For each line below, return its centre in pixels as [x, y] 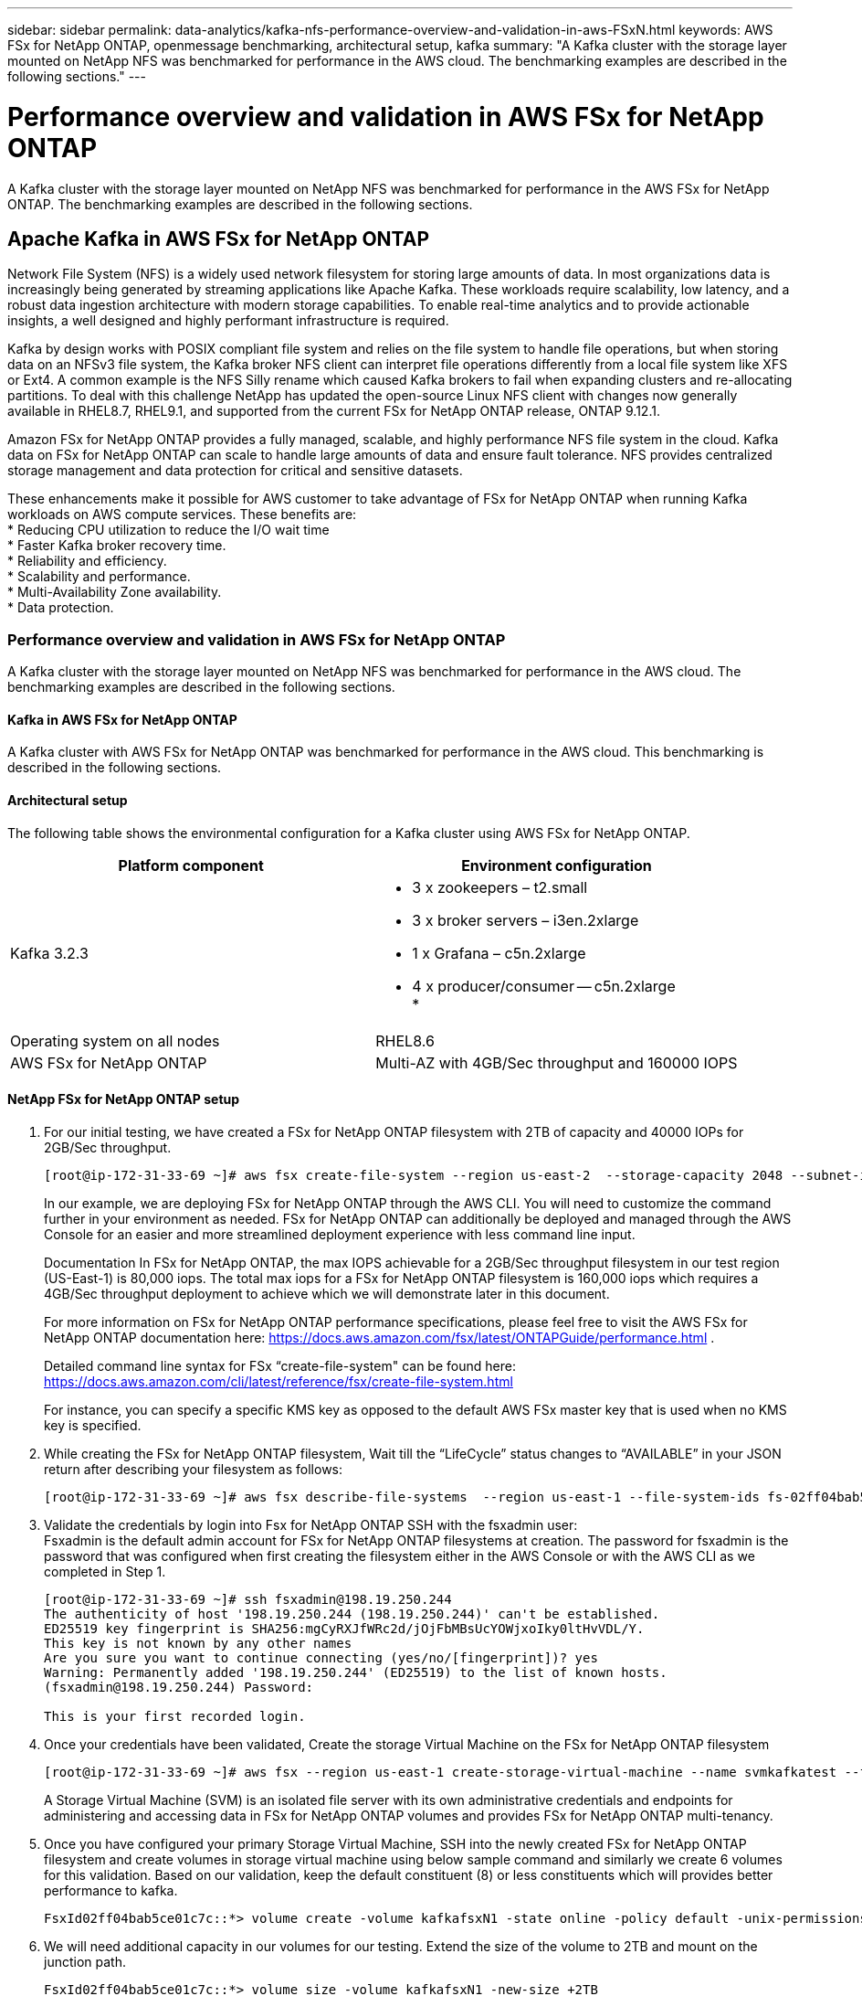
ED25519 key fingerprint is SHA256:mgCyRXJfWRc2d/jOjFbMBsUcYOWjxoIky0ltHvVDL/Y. [344, 1628]
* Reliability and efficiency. [87, 561]
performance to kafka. [111, 1890]
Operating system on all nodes [115, 1040]
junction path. [85, 1961]
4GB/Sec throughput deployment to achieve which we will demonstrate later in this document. [327, 1293]
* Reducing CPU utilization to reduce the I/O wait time [168, 530]
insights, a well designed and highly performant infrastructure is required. [228, 321]
